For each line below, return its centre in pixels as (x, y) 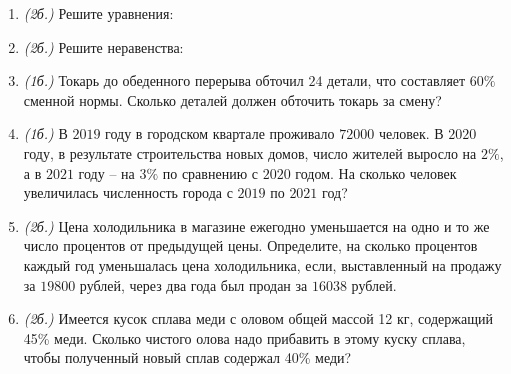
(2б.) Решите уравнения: (98, 13)
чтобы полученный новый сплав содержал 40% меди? (187, 357)
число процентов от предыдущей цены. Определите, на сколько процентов (250, 245)
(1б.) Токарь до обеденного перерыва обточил (163, 80)
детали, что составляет (396, 80)
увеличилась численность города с (128, 192)
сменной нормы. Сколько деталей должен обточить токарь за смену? (232, 99)
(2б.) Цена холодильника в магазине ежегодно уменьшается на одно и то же (256, 225)
